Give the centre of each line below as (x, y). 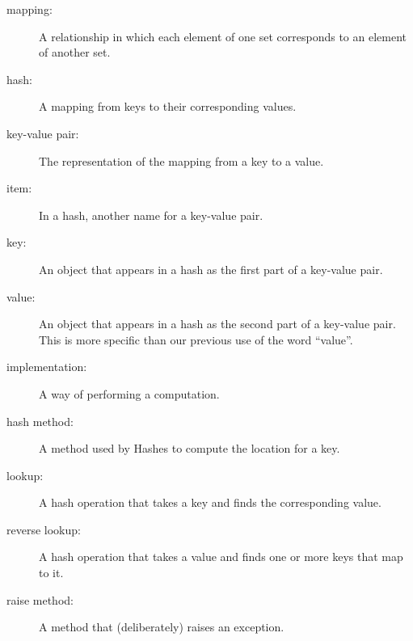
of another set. (75, 52)
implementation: (47, 367)
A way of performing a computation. (129, 393)
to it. (51, 573)
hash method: (40, 421)
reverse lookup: (44, 529)
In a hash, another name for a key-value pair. (151, 215)
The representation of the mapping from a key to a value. (181, 160)
